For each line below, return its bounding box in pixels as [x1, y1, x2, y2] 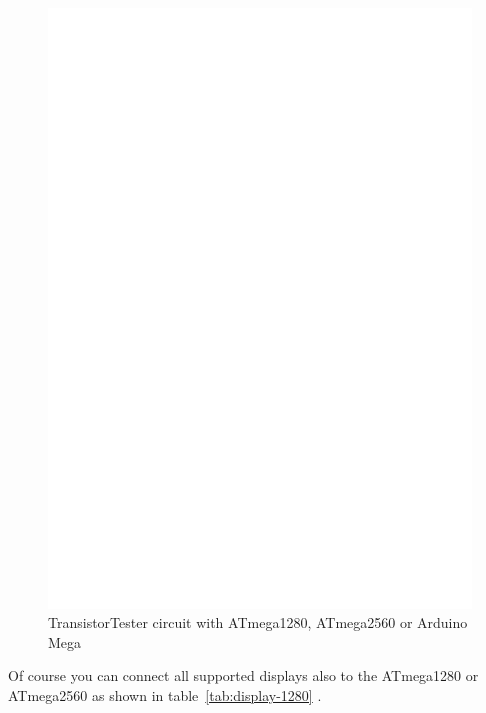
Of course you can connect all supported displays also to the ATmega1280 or [8, 665, 479, 686]
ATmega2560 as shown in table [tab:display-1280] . [8, 684, 322, 705]
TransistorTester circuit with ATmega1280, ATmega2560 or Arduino [48, 612, 468, 633]
